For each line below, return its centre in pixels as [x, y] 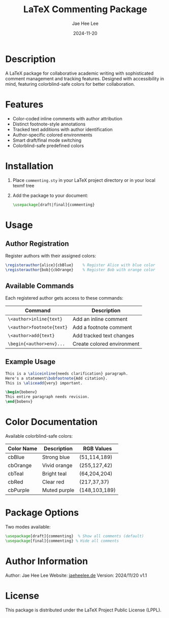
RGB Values [97, 449]
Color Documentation [52, 422]
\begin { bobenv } [21, 392]
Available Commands [40, 286]
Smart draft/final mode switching [47, 140]
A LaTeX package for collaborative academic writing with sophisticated [79, 73]
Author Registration [37, 244]
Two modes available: [28, 527]
